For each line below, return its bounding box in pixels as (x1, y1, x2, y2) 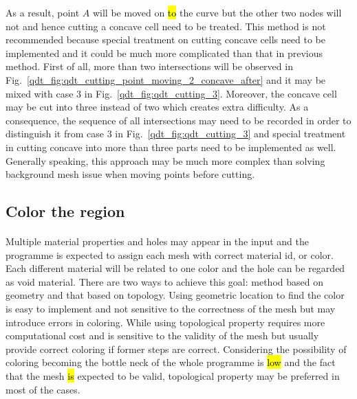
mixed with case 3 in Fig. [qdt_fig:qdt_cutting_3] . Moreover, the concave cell (6, 86, 337, 100)
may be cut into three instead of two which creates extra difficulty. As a (6, 100, 309, 114)
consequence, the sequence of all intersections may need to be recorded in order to (6, 113, 351, 127)
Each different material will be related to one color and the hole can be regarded (6, 261, 345, 275)
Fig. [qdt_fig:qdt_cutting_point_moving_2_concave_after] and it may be (6, 72, 326, 87)
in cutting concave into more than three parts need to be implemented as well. (6, 139, 336, 154)
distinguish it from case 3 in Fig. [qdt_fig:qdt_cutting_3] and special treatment (6, 126, 346, 141)
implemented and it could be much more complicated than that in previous (6, 45, 323, 60)
